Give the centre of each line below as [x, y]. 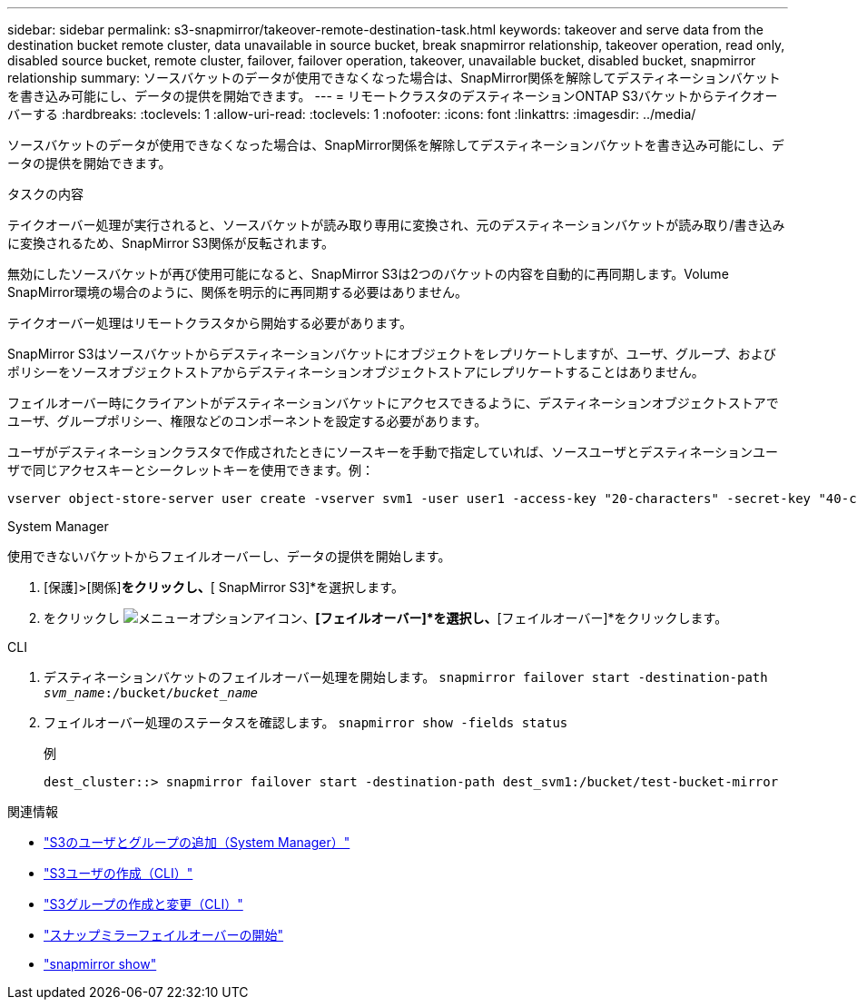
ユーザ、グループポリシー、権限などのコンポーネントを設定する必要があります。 [247, 421]
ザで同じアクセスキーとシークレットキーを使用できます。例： [191, 470]
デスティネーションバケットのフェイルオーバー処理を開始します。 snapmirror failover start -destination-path [406, 677]
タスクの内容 [45, 194]
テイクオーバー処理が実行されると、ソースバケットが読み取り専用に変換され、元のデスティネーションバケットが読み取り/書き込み [396, 225]
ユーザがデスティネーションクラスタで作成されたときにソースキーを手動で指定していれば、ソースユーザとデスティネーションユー [393, 452]
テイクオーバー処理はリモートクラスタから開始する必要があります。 [210, 323]
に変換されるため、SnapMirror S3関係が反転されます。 [171, 243]
